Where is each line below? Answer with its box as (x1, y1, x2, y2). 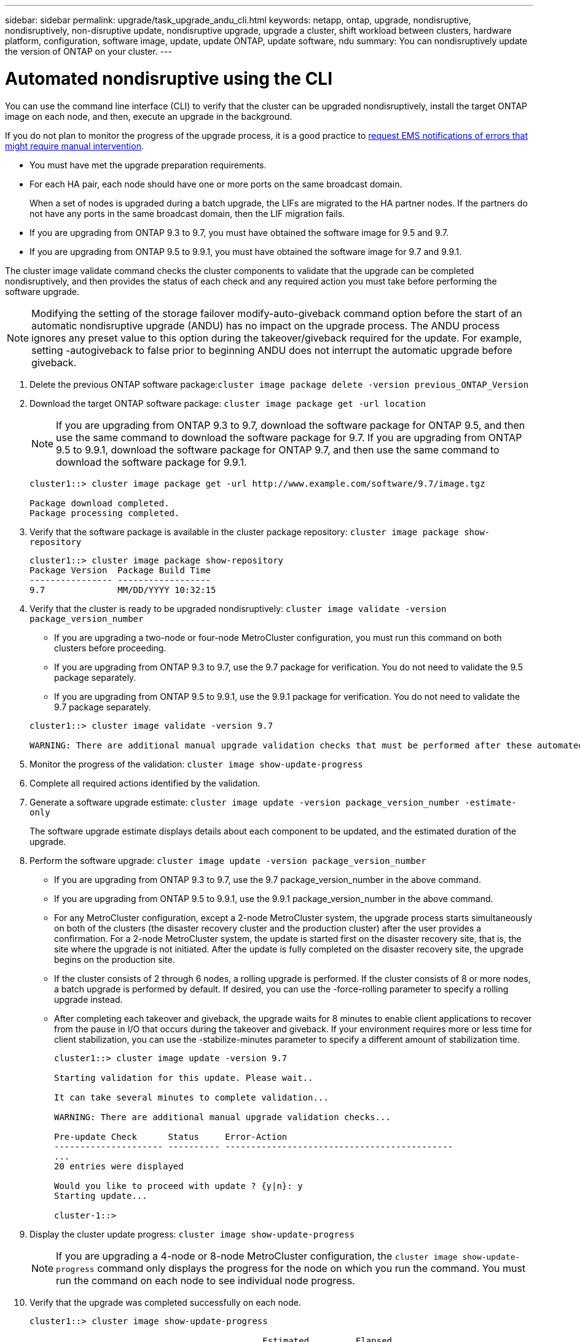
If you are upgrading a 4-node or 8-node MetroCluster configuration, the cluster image (56, 1249, 458, 1262)
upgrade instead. (54, 994, 123, 1005)
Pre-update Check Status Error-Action (54, 1131, 288, 1142)
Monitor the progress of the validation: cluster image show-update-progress (29, 758, 363, 769)
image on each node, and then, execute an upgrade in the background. (5, 111, 292, 122)
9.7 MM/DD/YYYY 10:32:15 (29, 584, 216, 595)
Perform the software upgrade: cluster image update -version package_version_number (29, 855, 426, 866)
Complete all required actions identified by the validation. (29, 777, 261, 788)
